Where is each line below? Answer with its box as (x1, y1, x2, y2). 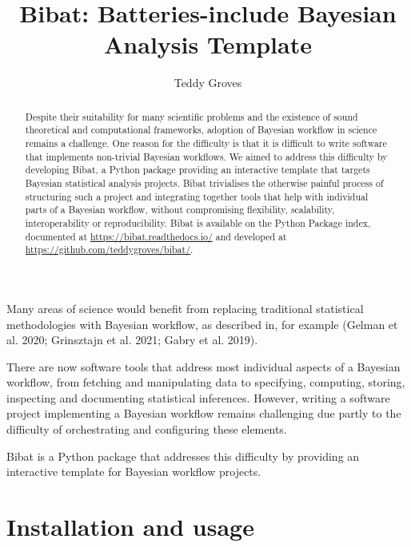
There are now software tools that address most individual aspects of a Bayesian (6, 358, 401, 375)
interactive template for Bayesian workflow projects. (6, 463, 261, 480)
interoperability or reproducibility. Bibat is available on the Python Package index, (25, 216, 371, 229)
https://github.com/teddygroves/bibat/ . (25, 243, 194, 256)
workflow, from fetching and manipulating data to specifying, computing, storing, (6, 374, 405, 390)
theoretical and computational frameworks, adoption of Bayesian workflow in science (25, 123, 377, 137)
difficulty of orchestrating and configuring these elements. (6, 421, 287, 438)
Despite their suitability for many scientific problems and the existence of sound (25, 109, 358, 123)
